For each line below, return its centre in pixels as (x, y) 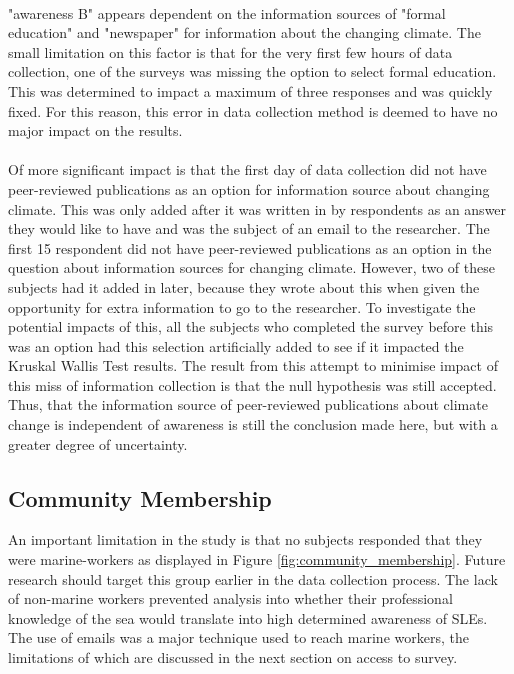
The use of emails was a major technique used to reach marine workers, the (238, 637)
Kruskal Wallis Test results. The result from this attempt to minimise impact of (253, 365)
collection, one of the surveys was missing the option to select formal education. (252, 71)
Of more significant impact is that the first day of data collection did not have (247, 169)
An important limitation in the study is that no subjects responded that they (245, 539)
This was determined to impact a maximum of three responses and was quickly (250, 90)
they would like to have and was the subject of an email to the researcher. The (249, 228)
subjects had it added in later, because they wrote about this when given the (244, 286)
